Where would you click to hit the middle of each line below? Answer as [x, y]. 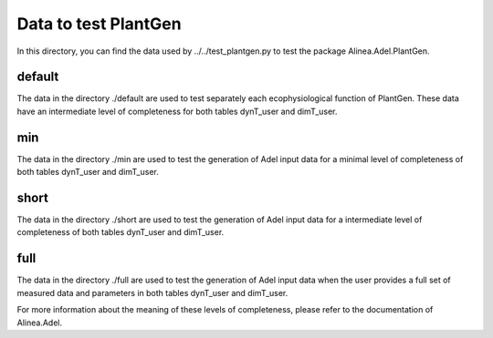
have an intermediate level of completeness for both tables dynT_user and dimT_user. [177, 111]
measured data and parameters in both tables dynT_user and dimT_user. [152, 292]
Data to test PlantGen [99, 24]
